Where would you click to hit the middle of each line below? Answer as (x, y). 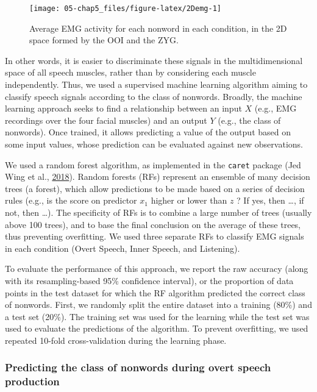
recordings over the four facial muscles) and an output (106, 120)
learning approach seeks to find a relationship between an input (123, 108)
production (32, 381)
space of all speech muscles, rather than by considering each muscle (130, 72)
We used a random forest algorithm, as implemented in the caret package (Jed (153, 164)
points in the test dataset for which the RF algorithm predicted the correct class (155, 292)
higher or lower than (189, 200)
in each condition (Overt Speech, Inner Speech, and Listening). (123, 248)
